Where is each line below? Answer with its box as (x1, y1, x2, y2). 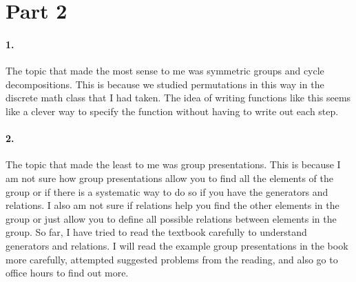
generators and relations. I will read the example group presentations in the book (6, 238, 348, 252)
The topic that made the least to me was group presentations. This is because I (6, 157, 341, 172)
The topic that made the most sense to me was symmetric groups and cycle (6, 63, 324, 78)
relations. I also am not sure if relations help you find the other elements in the (6, 198, 339, 212)
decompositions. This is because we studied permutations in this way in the (6, 77, 324, 91)
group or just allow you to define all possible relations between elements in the (6, 211, 337, 225)
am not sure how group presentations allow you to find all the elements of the (6, 170, 334, 185)
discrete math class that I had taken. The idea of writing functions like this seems (6, 90, 351, 105)
